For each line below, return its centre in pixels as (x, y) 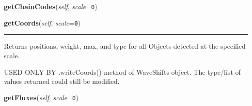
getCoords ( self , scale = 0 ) (42, 22)
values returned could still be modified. (62, 81)
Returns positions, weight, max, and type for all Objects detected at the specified (125, 46)
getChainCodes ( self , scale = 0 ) (51, 6)
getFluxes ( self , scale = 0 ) (41, 97)
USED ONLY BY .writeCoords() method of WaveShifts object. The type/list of (122, 72)
